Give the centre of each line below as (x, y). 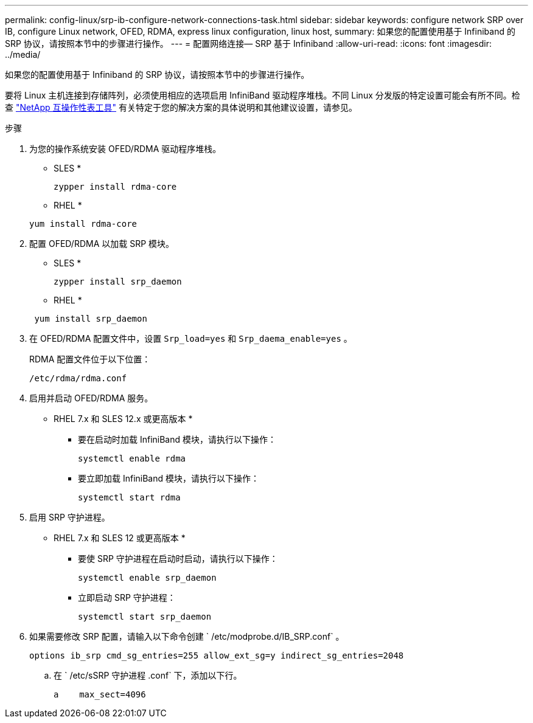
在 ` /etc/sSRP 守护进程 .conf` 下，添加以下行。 (148, 675)
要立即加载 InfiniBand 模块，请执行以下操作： (169, 478)
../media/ (23, 54)
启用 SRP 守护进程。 (70, 517)
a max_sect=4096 (100, 694)
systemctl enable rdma (132, 458)
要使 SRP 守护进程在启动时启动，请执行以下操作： (178, 559)
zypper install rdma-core (115, 187)
